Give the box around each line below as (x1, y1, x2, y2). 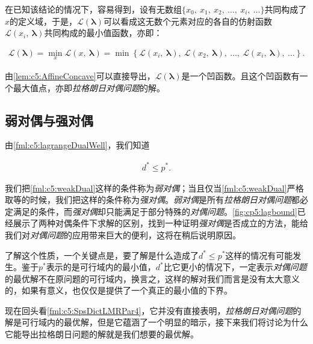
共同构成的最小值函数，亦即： (44, 26, 163, 39)
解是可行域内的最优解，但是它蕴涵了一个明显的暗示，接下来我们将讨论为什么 (5, 316, 308, 328)
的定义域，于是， (10, 14, 78, 27)
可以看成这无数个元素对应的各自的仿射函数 (103, 14, 272, 27)
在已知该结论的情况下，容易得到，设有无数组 (5, 3, 182, 15)
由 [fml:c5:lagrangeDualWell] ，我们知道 (5, 139, 150, 151)
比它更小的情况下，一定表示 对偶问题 (163, 261, 307, 273)
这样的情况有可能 (225, 249, 293, 261)
